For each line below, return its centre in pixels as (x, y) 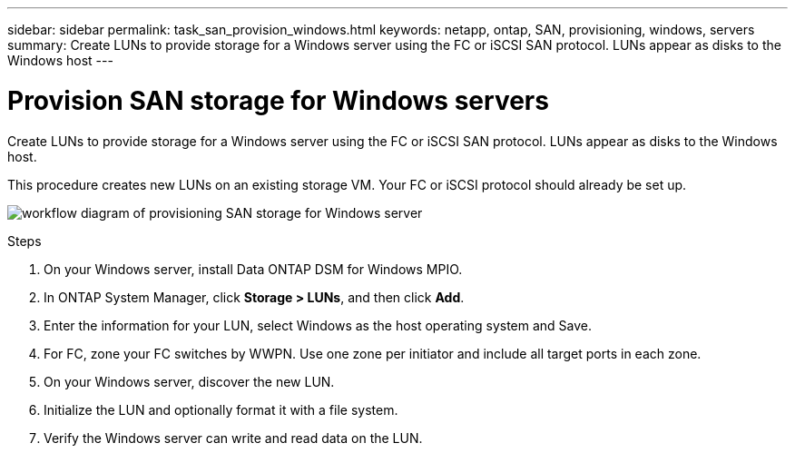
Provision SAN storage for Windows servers (278, 100)
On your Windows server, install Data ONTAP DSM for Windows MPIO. (253, 269)
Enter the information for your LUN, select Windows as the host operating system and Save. (318, 325)
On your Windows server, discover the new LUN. (189, 381)
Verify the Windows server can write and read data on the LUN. (233, 438)
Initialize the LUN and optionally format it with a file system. (221, 409)
